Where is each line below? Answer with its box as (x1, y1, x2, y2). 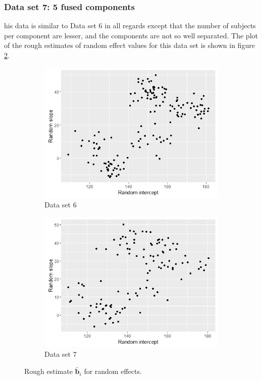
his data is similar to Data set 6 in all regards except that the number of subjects (4, 20, 256, 31)
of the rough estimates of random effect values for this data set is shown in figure (4, 40, 255, 50)
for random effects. (84, 366, 142, 376)
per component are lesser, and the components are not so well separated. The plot (4, 30, 258, 40)
